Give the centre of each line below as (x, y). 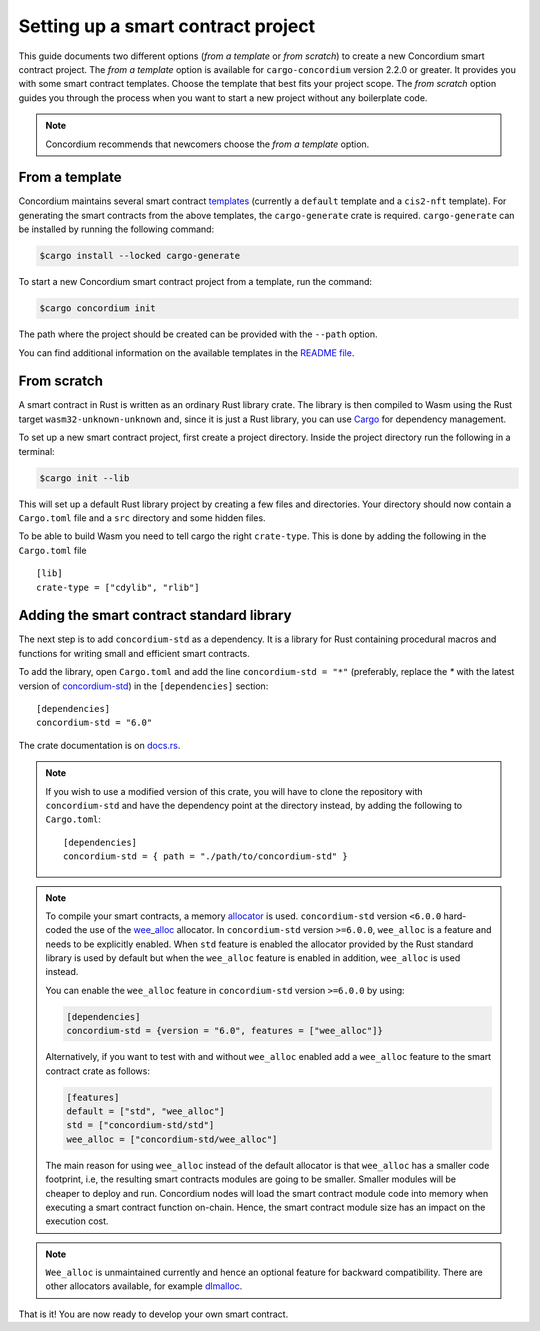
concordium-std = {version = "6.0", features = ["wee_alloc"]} (225, 1031)
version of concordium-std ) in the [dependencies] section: (143, 686)
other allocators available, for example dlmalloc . (144, 1286)
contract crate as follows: (97, 1071)
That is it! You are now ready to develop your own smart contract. (153, 1314)
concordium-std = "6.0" (94, 723)
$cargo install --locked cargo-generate (139, 256)
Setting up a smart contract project (166, 26)
